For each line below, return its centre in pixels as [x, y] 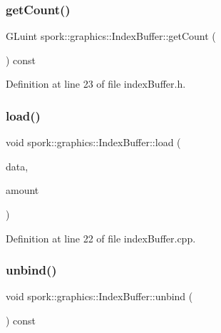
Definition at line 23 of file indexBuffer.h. [96, 84]
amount [22, 190]
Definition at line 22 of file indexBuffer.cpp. [101, 238]
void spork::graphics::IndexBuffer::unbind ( [99, 296]
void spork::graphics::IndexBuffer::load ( [93, 142]
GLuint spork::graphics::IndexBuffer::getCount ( [111, 36]
